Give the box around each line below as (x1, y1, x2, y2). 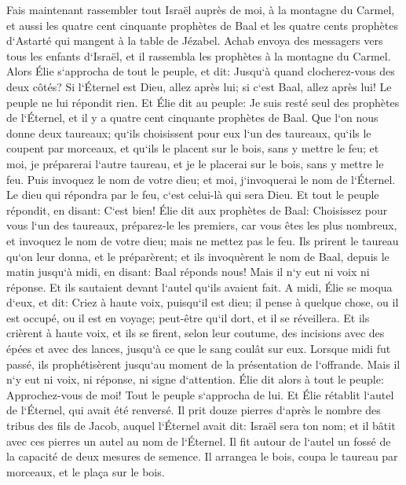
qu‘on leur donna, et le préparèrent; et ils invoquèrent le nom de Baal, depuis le (6, 248, 390, 264)
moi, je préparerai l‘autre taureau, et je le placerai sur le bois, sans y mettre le (6, 155, 384, 171)
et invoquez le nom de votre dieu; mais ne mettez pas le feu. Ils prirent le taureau (6, 232, 399, 248)
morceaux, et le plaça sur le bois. (6, 463, 165, 479)
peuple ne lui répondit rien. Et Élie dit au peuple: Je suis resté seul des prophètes (6, 94, 400, 110)
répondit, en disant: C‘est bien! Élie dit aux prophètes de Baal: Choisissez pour (6, 201, 388, 218)
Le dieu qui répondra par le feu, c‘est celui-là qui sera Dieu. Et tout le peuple (6, 186, 379, 203)
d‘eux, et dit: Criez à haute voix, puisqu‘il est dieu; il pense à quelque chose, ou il (6, 294, 399, 310)
